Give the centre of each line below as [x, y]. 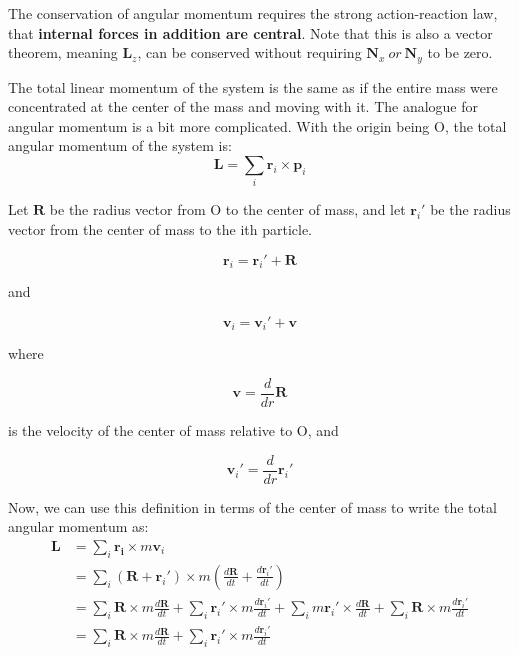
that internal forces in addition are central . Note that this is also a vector [250, 32]
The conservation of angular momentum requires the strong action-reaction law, [253, 13]
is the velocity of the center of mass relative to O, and [173, 430]
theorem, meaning [63, 52]
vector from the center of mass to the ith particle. [160, 228]
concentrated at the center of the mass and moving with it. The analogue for [243, 106]
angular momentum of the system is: [120, 145]
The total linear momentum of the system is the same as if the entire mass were [253, 86]
